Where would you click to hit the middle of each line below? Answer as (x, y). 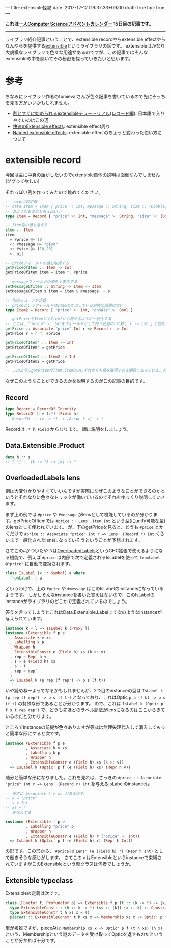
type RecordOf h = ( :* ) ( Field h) (42, 414)
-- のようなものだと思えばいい (34, 211)
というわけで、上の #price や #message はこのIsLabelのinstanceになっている (84, 588)
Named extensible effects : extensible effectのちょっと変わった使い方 (85, 132)
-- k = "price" (21, 798)
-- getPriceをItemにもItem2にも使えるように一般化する (59, 319)
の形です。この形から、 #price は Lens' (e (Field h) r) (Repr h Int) (79, 851)
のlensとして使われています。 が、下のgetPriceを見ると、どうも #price (79, 527)
